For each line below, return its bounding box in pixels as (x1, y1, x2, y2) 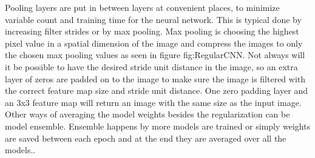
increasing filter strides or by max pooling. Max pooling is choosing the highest (5, 25, 299, 38)
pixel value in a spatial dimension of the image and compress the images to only (5, 36, 303, 49)
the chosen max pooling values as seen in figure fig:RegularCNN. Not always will (5, 48, 305, 61)
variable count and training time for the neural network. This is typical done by (5, 13, 302, 25)
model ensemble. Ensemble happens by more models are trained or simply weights (5, 119, 311, 132)
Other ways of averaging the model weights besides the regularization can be (5, 108, 290, 120)
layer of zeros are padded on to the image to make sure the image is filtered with (5, 72, 306, 85)
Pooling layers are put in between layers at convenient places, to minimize (5, 1, 280, 13)
